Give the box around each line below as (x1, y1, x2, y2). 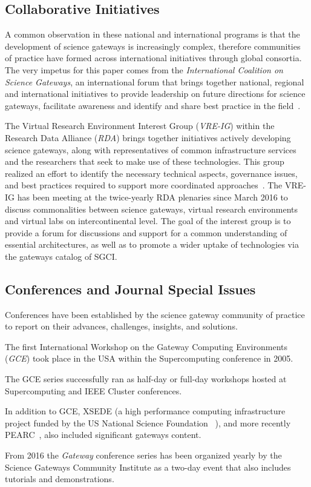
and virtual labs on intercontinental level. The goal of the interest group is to (5, 214, 291, 227)
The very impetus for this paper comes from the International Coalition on (5, 63, 283, 76)
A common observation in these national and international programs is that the (5, 28, 300, 41)
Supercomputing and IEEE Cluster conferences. (5, 384, 182, 397)
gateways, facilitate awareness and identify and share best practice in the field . (5, 99, 301, 111)
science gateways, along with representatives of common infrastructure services (5, 143, 296, 156)
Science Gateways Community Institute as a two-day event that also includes (5, 460, 291, 473)
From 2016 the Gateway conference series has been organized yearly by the (5, 449, 282, 462)
